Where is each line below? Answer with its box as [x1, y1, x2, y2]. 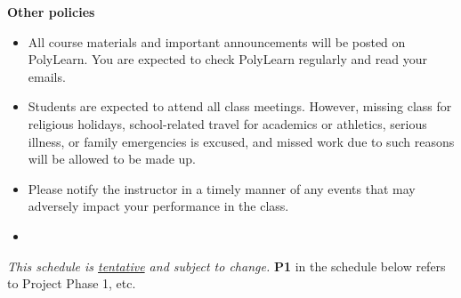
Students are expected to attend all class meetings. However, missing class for [28, 97, 452, 116]
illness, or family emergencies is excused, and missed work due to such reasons [28, 132, 455, 150]
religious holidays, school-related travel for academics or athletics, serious [28, 114, 427, 133]
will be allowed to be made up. [28, 149, 197, 168]
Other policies [7, 3, 95, 20]
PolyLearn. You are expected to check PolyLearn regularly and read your [28, 50, 428, 68]
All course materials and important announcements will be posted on [28, 32, 406, 51]
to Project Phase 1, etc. [7, 274, 136, 293]
